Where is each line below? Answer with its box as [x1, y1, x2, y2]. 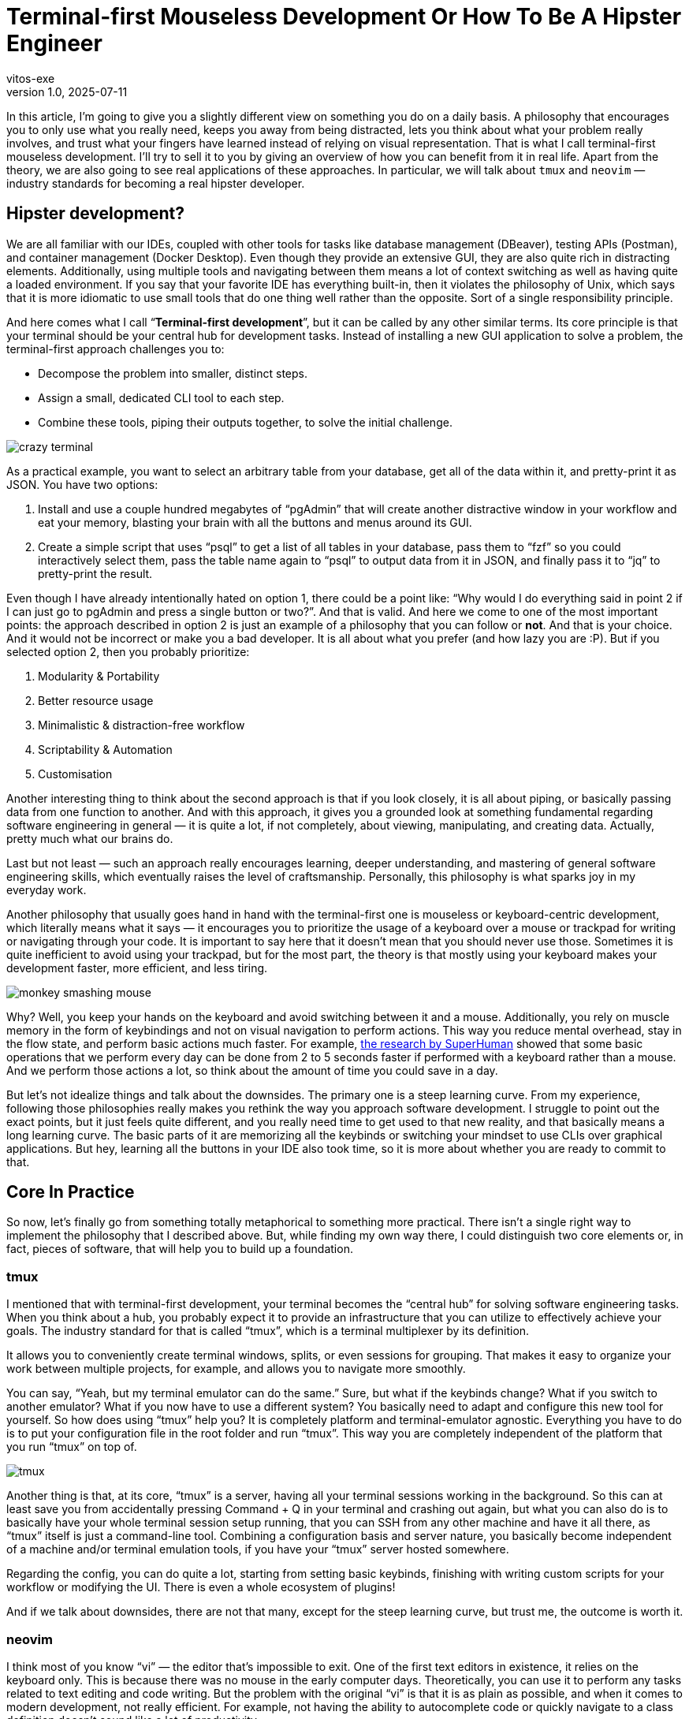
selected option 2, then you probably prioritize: [6, 644, 250, 658]
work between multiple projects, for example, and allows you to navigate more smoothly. [6, 1362, 466, 1376]
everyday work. [6, 882, 87, 897]
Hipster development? [6, 203, 184, 224]
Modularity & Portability [38, 669, 160, 683]
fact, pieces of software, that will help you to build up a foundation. [6, 1242, 353, 1256]
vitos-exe [6, 71, 55, 85]
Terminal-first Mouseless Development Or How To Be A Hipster [6, 3, 682, 30]
